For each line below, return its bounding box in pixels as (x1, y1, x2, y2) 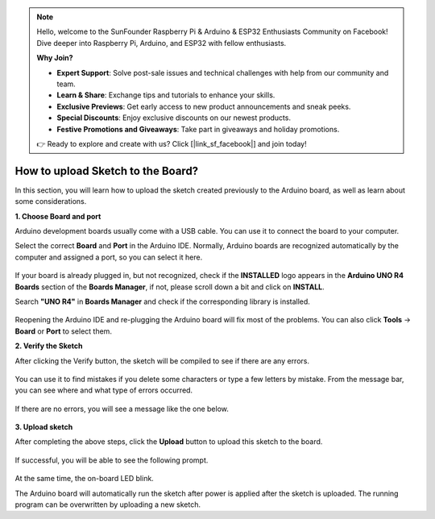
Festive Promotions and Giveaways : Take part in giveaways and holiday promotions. (56, 124, 340, 134)
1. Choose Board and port (14, 211, 101, 221)
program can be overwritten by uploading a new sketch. (14, 500, 201, 509)
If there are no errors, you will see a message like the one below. (14, 404, 230, 413)
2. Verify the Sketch (14, 341, 83, 351)
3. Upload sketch (14, 422, 73, 432)
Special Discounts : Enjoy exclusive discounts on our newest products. (56, 113, 292, 122)
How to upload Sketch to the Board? (14, 164, 199, 177)
